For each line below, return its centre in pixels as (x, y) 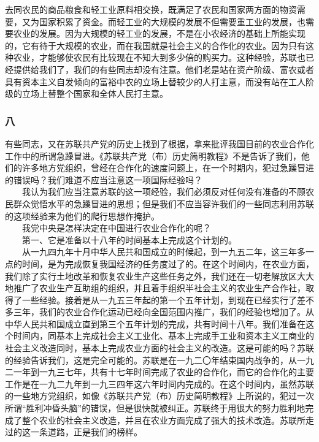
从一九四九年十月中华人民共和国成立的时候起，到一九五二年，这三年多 (163, 252)
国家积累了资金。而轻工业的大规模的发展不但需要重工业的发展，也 (172, 21)
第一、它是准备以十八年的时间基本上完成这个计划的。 (129, 239)
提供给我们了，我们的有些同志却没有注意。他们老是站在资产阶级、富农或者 (163, 69)
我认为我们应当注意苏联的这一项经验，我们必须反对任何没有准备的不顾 (163, 192)
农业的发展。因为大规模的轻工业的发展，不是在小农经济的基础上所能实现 (159, 33)
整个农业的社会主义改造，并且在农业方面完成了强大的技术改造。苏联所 (163, 420)
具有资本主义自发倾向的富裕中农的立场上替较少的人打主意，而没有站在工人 (155, 81)
